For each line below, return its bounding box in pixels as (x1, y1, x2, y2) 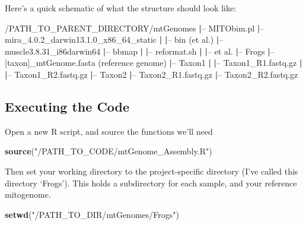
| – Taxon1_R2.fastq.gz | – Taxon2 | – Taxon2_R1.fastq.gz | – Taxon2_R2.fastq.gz (5, 68, 298, 80)
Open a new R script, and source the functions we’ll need (5, 125, 213, 137)
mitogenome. (5, 188, 51, 201)
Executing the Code (5, 97, 130, 115)
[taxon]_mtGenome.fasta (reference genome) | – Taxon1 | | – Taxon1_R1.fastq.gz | (5, 56, 302, 69)
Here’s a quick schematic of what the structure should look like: (5, 2, 237, 14)
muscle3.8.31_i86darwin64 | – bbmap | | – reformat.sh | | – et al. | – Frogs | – (5, 45, 275, 57)
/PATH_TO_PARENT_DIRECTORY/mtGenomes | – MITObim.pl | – (5, 21, 264, 34)
